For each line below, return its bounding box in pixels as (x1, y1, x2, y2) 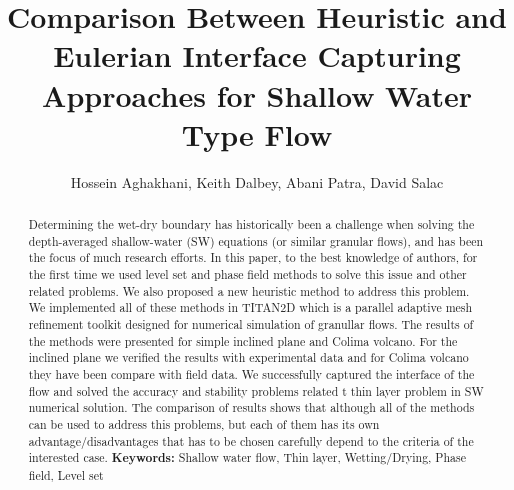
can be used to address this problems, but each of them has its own (28, 415, 380, 432)
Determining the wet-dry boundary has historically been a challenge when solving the (28, 216, 475, 233)
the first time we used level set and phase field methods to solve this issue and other (28, 266, 467, 283)
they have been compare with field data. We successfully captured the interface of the (28, 365, 475, 382)
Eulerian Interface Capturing (53, 35, 461, 76)
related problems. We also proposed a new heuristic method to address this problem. (28, 282, 470, 299)
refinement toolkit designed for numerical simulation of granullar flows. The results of (28, 316, 474, 333)
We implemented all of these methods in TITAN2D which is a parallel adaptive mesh (28, 299, 473, 316)
